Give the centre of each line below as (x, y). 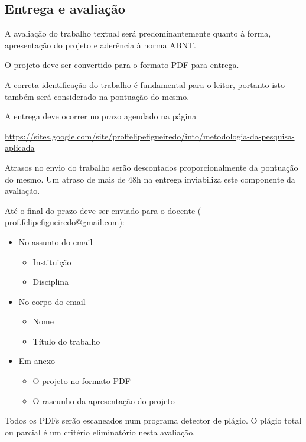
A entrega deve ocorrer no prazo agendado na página (101, 116)
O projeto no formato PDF (82, 381)
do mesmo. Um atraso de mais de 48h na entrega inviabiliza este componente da (150, 179)
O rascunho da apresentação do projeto (104, 400)
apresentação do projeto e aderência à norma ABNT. (100, 45)
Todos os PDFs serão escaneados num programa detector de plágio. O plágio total (153, 420)
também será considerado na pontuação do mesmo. (97, 96)
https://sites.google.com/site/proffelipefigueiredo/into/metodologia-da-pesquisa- (150, 136)
